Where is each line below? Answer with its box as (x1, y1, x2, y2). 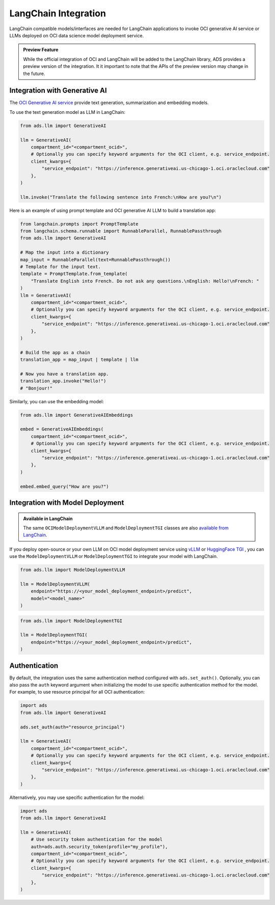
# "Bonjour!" (20, 385, 53, 391)
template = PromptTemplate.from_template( (20, 271, 128, 277)
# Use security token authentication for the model (31, 837, 163, 842)
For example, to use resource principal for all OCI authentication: (9, 689, 145, 695)
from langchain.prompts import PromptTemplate (20, 221, 139, 227)
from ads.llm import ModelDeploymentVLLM (20, 567, 125, 573)
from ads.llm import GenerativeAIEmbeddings (20, 412, 133, 418)
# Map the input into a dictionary (20, 250, 109, 255)
